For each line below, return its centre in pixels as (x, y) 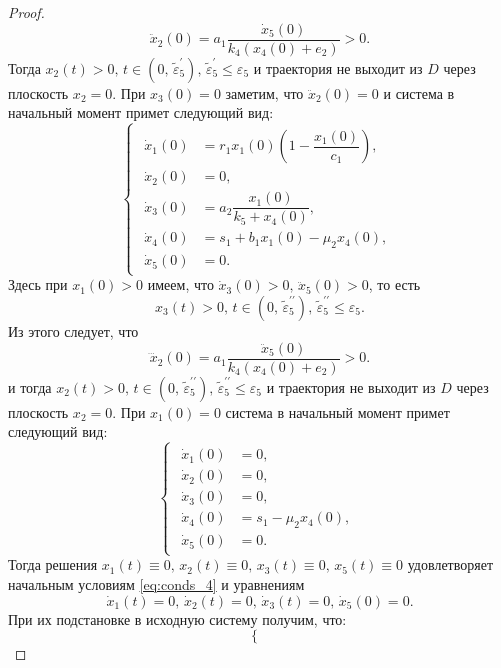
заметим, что (264, 92)
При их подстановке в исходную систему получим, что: (177, 618)
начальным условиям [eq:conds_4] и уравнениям (156, 583)
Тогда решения (53, 564)
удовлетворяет (450, 564)
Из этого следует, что (73, 330)
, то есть (394, 284)
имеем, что (180, 284)
